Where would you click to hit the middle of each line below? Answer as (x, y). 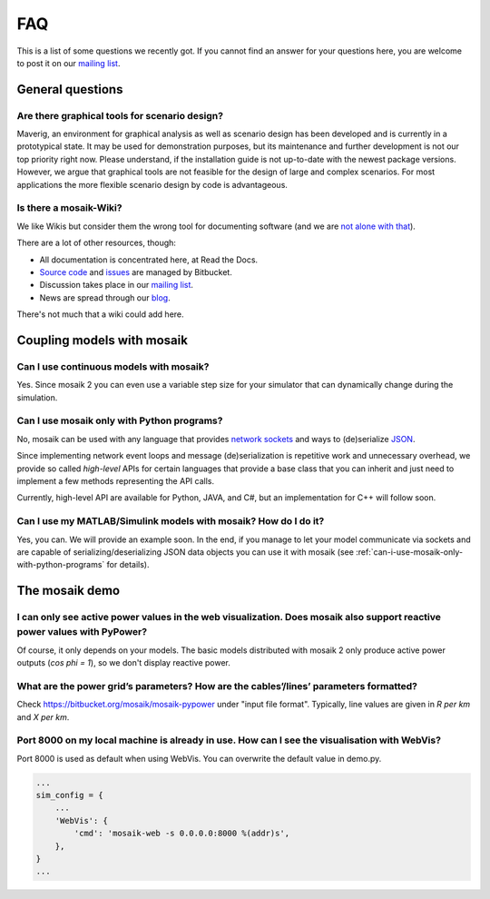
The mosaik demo (69, 591)
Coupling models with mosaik (102, 340)
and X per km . (43, 716)
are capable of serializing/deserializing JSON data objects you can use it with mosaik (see (185, 552)
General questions (70, 89)
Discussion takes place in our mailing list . (117, 285)
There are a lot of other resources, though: (97, 243)
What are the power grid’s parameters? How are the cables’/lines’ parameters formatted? (217, 686)
